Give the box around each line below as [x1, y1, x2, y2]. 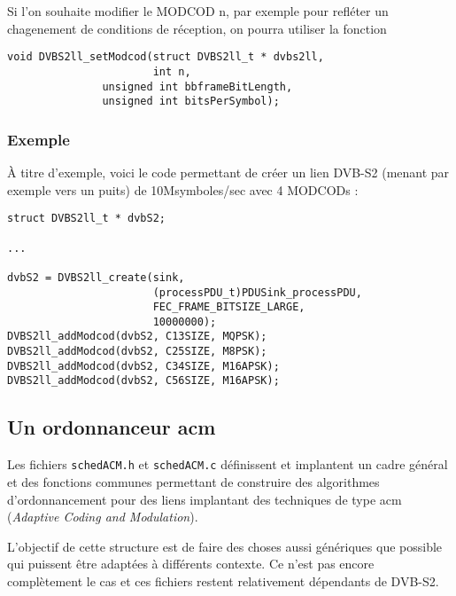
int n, [152, 65, 191, 78]
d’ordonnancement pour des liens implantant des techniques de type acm [7, 490, 402, 508]
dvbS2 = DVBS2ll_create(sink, [7, 271, 185, 284]
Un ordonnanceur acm [7, 413, 216, 441]
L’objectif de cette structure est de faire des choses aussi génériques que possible [7, 537, 443, 555]
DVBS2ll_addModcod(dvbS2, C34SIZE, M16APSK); [7, 359, 280, 372]
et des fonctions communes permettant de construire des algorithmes [7, 472, 380, 490]
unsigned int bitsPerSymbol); [102, 95, 280, 108]
